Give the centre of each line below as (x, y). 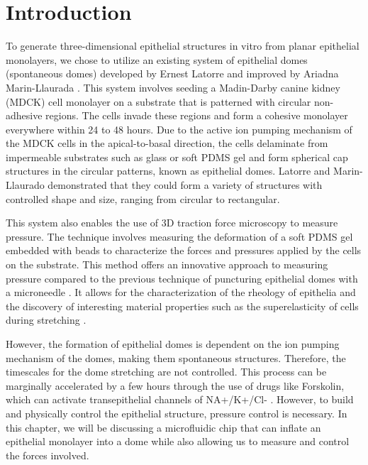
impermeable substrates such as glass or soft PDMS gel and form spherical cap (177, 157)
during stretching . (46, 320)
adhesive (24, 115)
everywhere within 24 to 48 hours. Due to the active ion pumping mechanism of (179, 129)
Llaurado (25, 185)
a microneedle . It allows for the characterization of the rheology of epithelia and (181, 292)
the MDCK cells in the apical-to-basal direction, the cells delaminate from (167, 143)
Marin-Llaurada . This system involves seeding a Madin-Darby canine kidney (173, 87)
